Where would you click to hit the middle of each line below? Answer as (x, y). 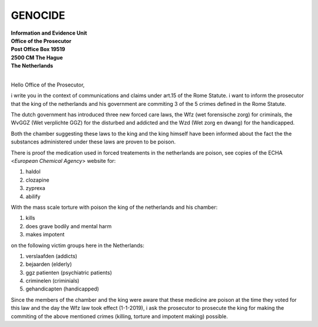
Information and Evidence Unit (49, 33)
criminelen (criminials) (52, 281)
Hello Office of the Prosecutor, (48, 85)
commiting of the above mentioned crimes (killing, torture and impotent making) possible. (119, 316)
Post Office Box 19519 (38, 49)
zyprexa (35, 188)
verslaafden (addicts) (52, 256)
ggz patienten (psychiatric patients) (69, 272)
